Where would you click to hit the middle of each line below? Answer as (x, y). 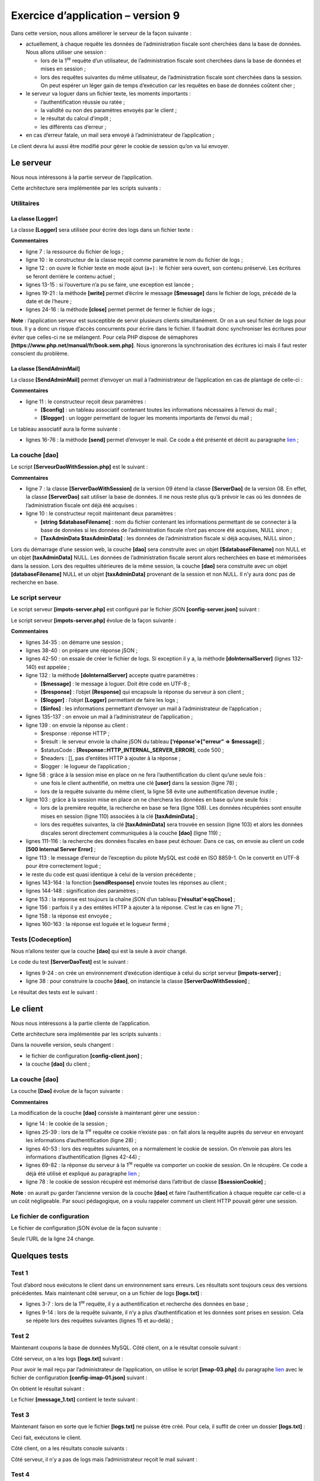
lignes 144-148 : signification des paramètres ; (82, 891)
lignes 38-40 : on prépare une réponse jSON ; (82, 650)
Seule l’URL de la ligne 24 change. (53, 1239)
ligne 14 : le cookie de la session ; (67, 1124)
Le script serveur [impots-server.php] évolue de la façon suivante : (94, 620)
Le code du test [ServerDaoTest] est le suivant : (70, 962)
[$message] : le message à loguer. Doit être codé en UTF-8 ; (115, 684)
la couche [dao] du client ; (58, 1064)
